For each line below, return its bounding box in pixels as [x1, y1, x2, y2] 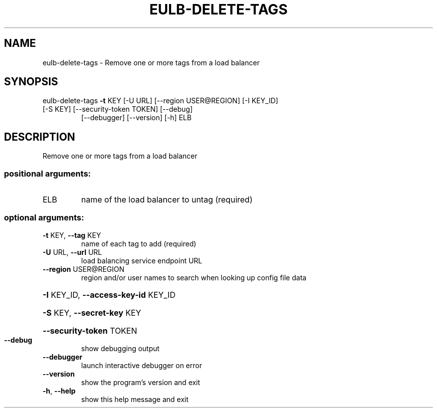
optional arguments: [4, 212, 84, 223]
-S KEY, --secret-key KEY [42, 307, 141, 318]
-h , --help [42, 386, 76, 395]
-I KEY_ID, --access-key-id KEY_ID [42, 289, 176, 300]
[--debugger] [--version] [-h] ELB [81, 113, 192, 122]
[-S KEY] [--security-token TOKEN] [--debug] [42, 105, 193, 114]
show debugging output [81, 344, 160, 353]
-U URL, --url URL [42, 247, 102, 256]
